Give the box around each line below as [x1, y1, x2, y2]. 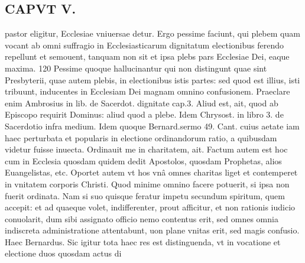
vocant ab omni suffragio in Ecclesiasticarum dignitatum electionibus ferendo [5, 38, 284, 51]
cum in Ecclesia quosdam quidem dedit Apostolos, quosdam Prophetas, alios [5, 154, 282, 167]
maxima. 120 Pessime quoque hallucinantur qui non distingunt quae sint [5, 61, 267, 74]
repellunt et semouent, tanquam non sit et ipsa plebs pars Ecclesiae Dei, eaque [5, 50, 290, 63]
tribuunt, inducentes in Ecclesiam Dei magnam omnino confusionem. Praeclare [5, 85, 290, 98]
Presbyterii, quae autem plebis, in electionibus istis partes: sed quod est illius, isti [5, 73, 300, 86]
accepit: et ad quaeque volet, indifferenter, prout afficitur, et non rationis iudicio [5, 201, 296, 213]
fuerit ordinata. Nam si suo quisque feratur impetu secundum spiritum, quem [5, 189, 285, 202]
